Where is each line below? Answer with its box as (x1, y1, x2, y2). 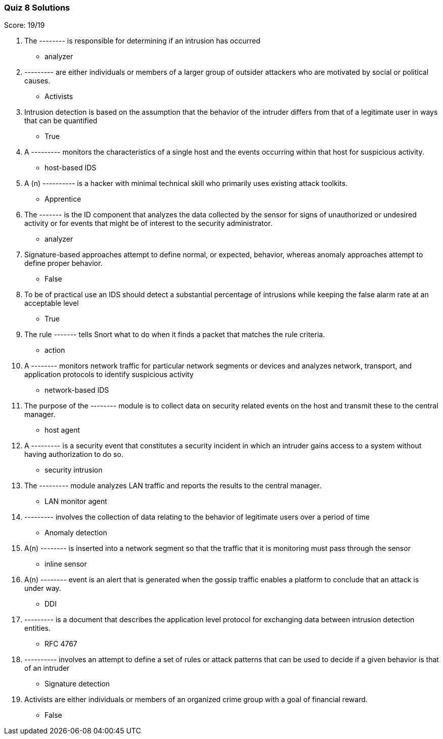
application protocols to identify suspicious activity (24, 370, 194, 379)
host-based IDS (45, 163, 97, 172)
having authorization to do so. (24, 450, 123, 459)
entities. (24, 624, 51, 633)
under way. (24, 584, 61, 593)
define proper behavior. (24, 259, 103, 268)
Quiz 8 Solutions (4, 3, 70, 13)
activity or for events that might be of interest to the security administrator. (24, 219, 273, 228)
